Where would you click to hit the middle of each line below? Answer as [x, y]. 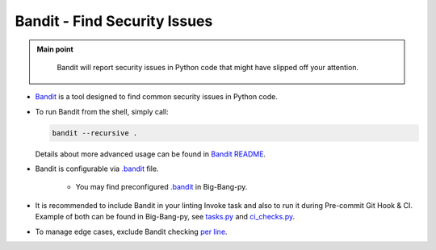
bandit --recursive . [95, 133]
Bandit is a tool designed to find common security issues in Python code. [157, 97]
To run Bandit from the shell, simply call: [102, 111]
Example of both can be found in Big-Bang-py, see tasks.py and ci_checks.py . [165, 217]
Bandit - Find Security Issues [114, 21]
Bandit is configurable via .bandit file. [97, 169]
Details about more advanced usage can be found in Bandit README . [151, 154]
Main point [55, 49]
